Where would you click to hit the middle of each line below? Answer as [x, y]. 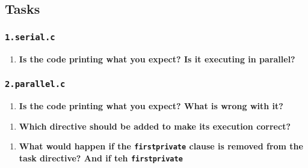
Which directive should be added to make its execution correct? [155, 126]
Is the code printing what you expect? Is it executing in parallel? [157, 58]
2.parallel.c [35, 84]
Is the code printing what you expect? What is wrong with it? [151, 105]
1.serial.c [30, 37]
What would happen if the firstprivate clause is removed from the [161, 146]
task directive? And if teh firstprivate [101, 157]
